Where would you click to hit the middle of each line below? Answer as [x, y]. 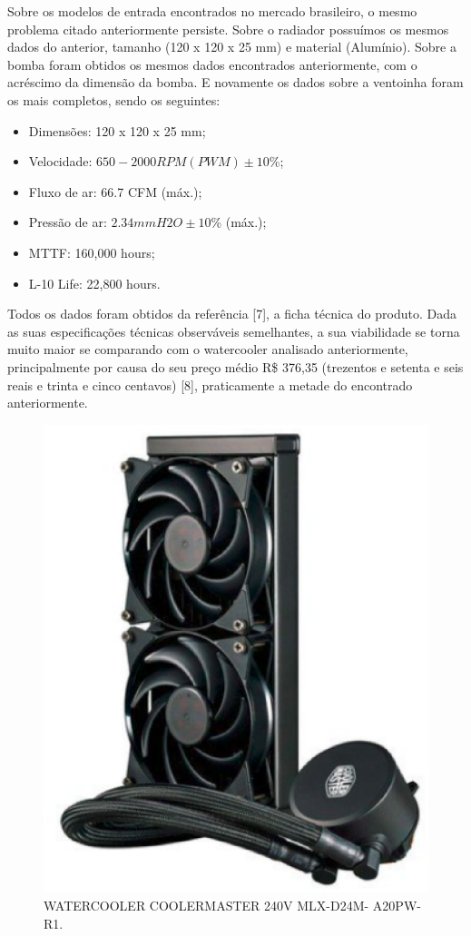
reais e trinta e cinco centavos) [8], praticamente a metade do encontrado [210, 384]
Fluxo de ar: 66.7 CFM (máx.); [115, 191]
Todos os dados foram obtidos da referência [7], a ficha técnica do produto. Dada [232, 314]
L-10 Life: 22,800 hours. [94, 283]
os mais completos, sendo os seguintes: [114, 99]
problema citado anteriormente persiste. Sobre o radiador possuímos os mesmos [228, 29]
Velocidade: [60, 161]
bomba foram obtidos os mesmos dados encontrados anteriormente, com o [212, 64]
